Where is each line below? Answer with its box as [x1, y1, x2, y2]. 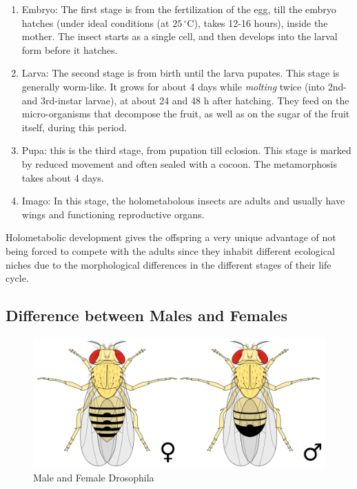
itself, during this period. [21, 119, 127, 134]
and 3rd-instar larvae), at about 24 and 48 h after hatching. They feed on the [21, 93, 349, 107]
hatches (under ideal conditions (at [21, 15, 170, 30]
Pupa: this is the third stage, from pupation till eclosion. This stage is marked [21, 143, 351, 157]
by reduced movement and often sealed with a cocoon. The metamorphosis [21, 156, 338, 171]
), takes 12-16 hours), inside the [194, 15, 328, 30]
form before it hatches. [21, 42, 118, 57]
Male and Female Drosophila [33, 470, 154, 484]
